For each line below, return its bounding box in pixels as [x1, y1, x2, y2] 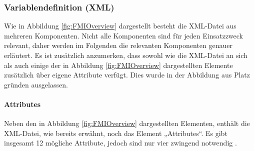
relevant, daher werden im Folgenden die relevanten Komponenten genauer [4, 40, 232, 50]
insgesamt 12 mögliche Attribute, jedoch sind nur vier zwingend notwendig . [4, 137, 237, 148]
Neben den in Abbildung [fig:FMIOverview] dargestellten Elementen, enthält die [4, 118, 250, 128]
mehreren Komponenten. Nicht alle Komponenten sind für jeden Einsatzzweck [4, 30, 243, 40]
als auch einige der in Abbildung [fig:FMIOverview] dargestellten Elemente [4, 59, 233, 70]
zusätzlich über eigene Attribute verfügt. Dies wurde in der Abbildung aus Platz [4, 69, 250, 80]
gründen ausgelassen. [4, 79, 68, 89]
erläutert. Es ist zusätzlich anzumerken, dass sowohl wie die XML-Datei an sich [4, 50, 247, 60]
